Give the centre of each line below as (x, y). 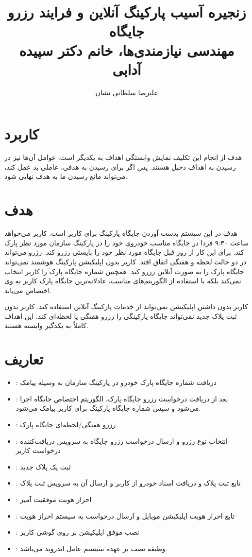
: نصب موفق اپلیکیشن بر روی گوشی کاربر (77, 532)
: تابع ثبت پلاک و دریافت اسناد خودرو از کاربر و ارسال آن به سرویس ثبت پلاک (128, 483)
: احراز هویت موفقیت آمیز (54, 499)
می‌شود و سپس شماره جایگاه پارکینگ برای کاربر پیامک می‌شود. (108, 408)
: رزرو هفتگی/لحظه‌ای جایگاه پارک (66, 424)
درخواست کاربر (38, 450)
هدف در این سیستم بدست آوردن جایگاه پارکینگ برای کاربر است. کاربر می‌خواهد (121, 233)
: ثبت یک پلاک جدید (43, 466)
